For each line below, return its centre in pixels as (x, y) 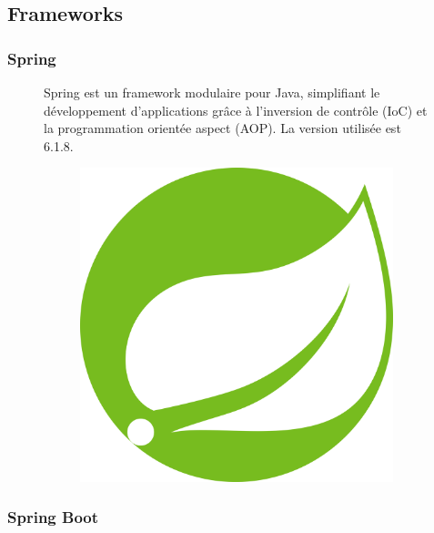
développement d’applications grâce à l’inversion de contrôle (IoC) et (236, 110)
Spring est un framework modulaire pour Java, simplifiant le (212, 92)
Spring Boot (53, 517)
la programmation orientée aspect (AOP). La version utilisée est (222, 128)
